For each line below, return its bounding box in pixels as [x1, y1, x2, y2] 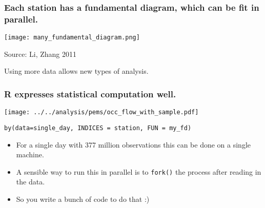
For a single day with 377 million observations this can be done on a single [16, 139, 251, 150]
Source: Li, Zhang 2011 [4, 48, 77, 59]
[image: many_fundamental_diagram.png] [4, 34, 140, 41]
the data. [16, 176, 45, 187]
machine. [16, 149, 44, 160]
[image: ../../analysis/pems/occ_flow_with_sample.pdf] [4, 109, 199, 116]
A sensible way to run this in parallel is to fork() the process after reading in [16, 166, 261, 177]
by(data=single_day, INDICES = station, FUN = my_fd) [4, 124, 192, 132]
